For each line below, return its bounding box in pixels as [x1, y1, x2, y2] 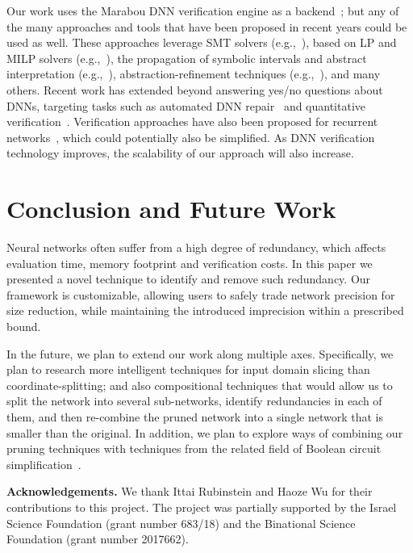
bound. [6, 318, 41, 335]
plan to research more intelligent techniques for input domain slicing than [6, 361, 370, 378]
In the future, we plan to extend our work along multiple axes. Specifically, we [6, 345, 394, 362]
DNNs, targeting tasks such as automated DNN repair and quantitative [6, 97, 366, 114]
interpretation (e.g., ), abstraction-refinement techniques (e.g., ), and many [6, 65, 381, 82]
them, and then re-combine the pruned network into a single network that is [6, 408, 383, 425]
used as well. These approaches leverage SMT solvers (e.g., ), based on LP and [6, 34, 397, 51]
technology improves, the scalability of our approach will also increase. [6, 145, 354, 161]
